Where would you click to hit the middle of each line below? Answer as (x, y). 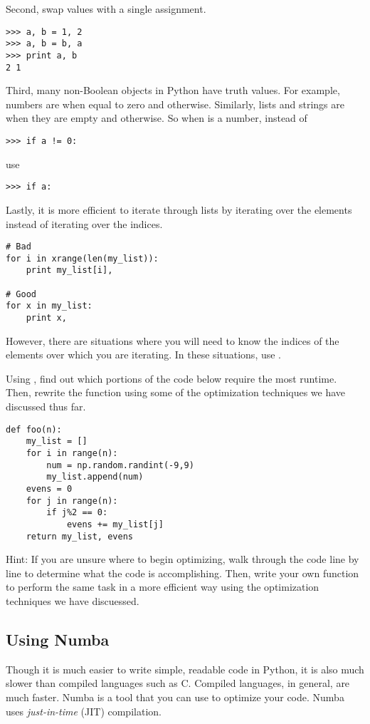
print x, (46, 318)
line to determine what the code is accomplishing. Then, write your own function (183, 573)
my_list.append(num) (95, 477)
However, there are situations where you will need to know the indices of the (173, 340)
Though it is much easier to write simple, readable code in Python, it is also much (185, 669)
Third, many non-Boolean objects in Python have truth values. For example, (173, 90)
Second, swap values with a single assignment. (106, 9)
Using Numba (58, 639)
